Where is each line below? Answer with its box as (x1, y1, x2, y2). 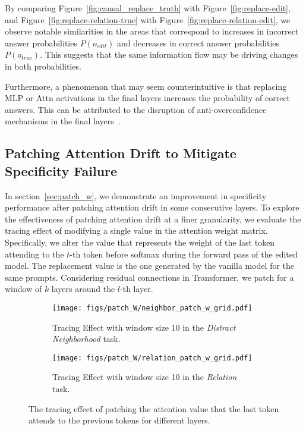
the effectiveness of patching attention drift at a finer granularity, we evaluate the (5, 212, 301, 225)
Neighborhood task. (52, 332, 121, 345)
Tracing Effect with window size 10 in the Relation (52, 371, 237, 383)
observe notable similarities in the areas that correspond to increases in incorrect (5, 25, 299, 37)
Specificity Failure (5, 161, 118, 180)
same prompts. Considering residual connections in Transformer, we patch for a (5, 271, 294, 283)
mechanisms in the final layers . (5, 115, 121, 127)
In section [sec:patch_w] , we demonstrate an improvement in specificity (5, 189, 267, 202)
